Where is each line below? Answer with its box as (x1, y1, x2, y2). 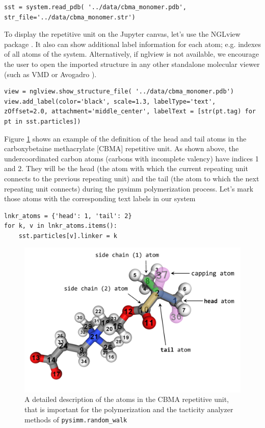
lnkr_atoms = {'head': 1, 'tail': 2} (4, 212, 132, 220)
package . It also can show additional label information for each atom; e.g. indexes (4, 38, 261, 49)
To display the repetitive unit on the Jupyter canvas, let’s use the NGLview (4, 29, 241, 39)
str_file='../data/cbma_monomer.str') (4, 13, 136, 21)
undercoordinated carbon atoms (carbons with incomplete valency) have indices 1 (4, 153, 259, 163)
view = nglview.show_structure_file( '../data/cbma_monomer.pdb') (4, 88, 234, 96)
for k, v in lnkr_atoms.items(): (4, 222, 117, 230)
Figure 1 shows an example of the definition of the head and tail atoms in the (4, 133, 247, 144)
